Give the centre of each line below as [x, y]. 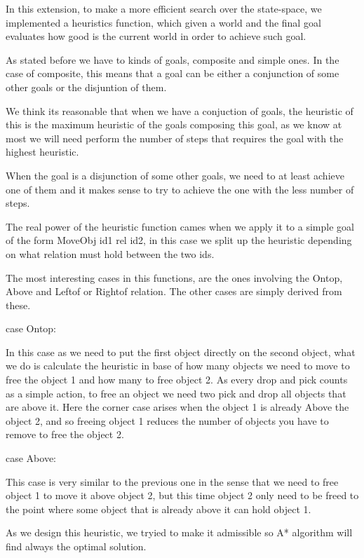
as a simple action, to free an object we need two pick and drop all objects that [176, 393]
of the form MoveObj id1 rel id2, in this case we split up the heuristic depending [179, 240]
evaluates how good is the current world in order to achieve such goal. [156, 36]
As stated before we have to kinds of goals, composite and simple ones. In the [173, 59]
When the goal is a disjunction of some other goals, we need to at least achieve [175, 175]
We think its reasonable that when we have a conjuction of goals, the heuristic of [180, 110]
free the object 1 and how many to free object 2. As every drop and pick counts [177, 380]
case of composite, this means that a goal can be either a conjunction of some [173, 73]
